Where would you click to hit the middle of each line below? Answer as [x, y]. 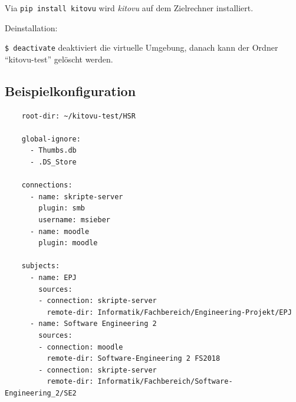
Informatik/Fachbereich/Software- [165, 382]
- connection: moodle [81, 347]
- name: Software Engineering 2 [93, 324]
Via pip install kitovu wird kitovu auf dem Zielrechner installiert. [129, 8]
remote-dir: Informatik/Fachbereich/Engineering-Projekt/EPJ [169, 312]
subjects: [41, 266]
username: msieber [74, 220]
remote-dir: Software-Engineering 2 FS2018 [134, 359]
